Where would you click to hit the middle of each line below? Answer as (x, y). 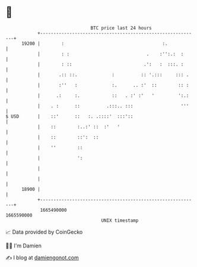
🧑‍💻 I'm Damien (24, 246)
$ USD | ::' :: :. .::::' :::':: (69, 116)
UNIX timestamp (120, 220)
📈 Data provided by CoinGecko (44, 232)
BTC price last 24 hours (121, 28)
